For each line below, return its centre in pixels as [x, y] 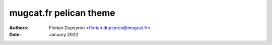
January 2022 [64, 34]
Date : [15, 34]
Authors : [19, 28]
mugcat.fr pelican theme [62, 13]
